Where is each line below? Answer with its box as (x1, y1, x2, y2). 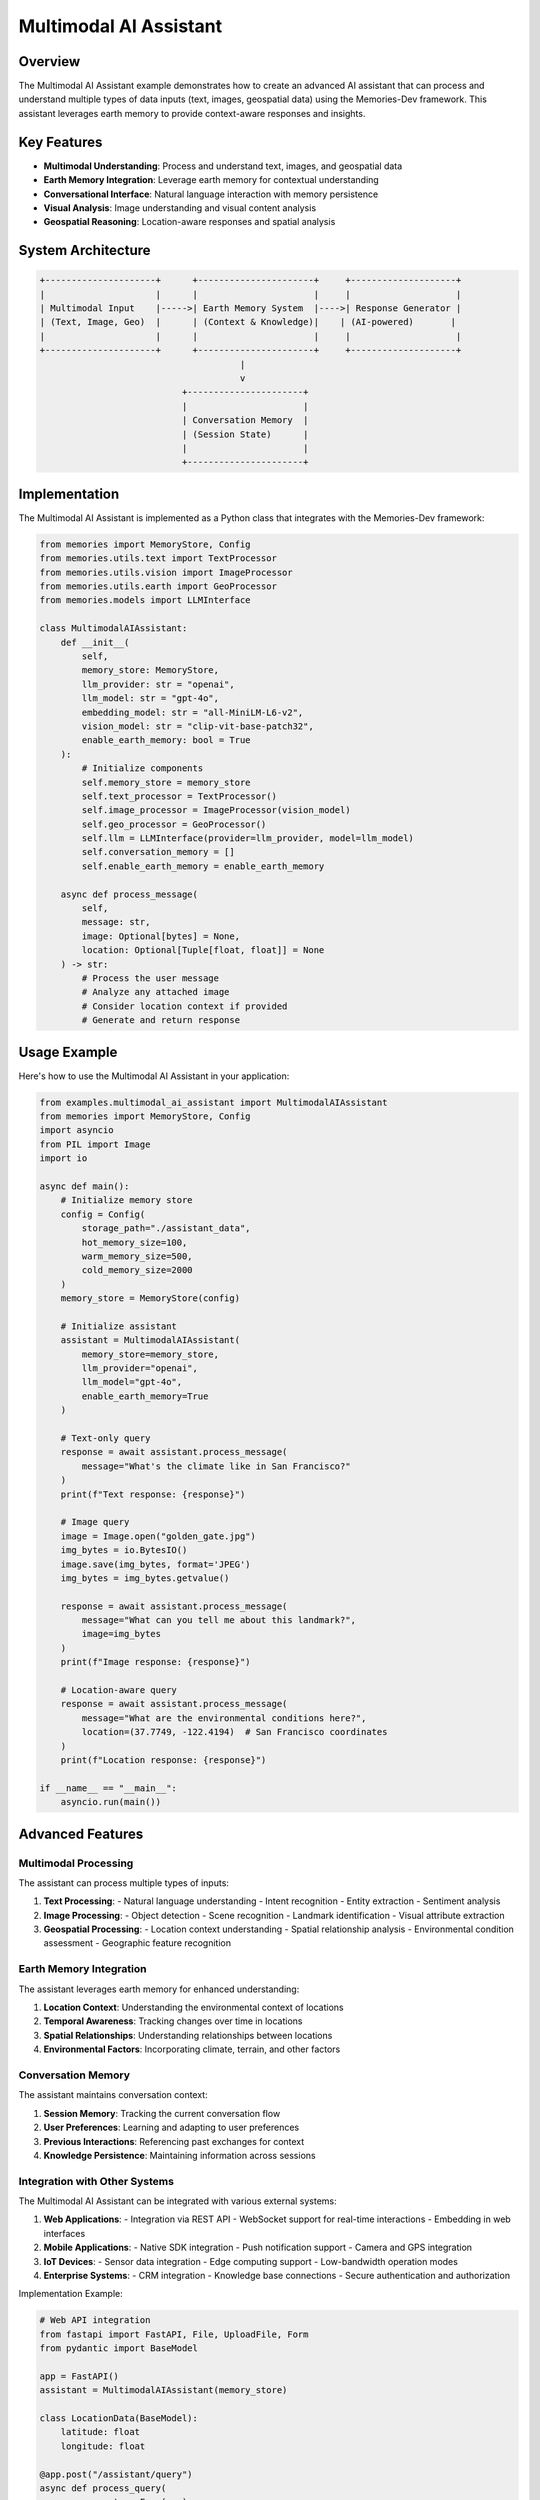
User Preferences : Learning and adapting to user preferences (43, 2121, 300, 2134)
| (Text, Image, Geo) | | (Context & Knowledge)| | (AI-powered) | (39, 316, 457, 328)
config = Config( (60, 1208, 146, 1220)
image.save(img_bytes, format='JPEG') (60, 1558, 251, 1570)
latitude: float (60, 2426, 140, 2438)
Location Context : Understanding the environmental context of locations (43, 2001, 344, 2014)
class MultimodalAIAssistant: (39, 623, 188, 634)
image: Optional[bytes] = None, (81, 930, 240, 942)
